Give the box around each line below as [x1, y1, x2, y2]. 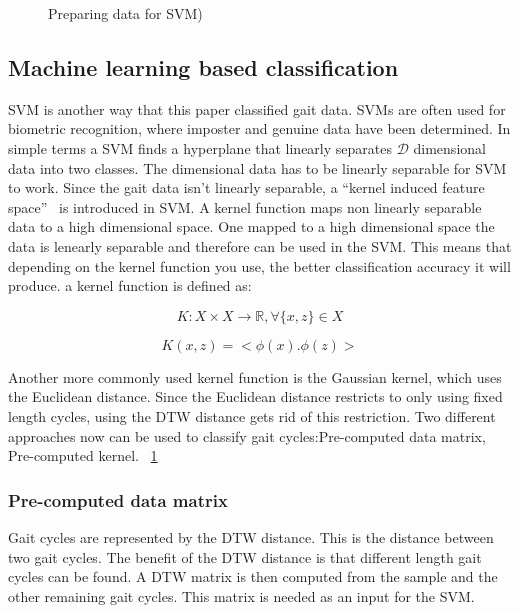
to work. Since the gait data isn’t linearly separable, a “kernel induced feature [8, 177, 485, 198]
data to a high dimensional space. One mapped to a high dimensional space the [8, 216, 495, 237]
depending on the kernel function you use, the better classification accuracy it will [8, 255, 511, 276]
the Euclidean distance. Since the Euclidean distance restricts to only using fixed [8, 386, 503, 407]
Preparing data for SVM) [48, 3, 203, 23]
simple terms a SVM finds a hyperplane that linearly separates [8, 137, 392, 158]
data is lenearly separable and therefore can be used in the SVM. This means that [8, 235, 512, 256]
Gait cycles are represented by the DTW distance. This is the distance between [8, 526, 494, 547]
